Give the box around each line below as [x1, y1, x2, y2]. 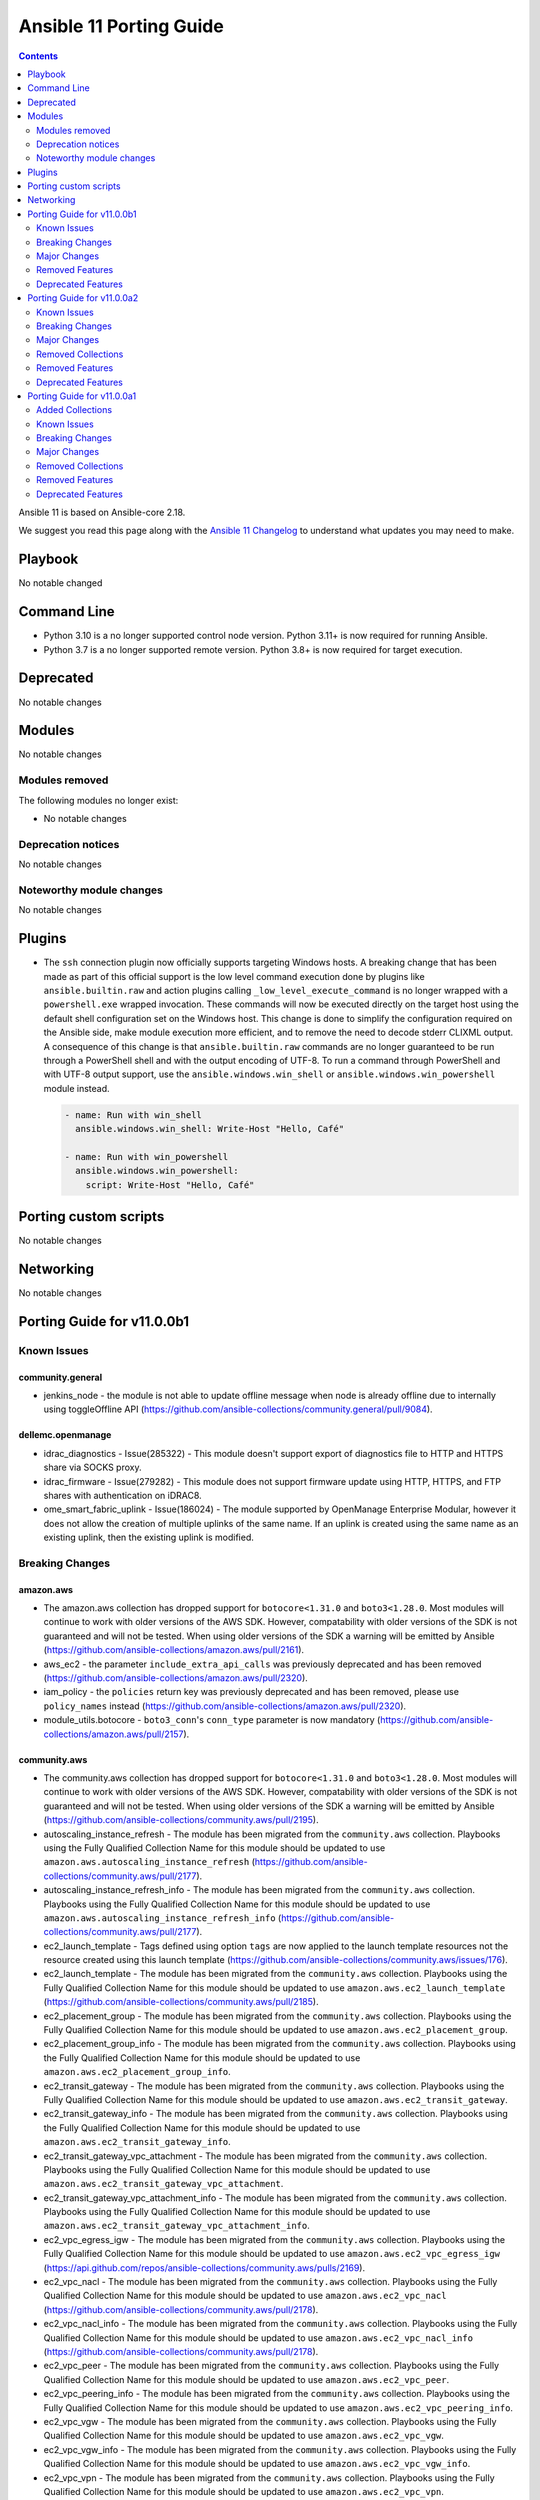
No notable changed [18, 577, 103, 589]
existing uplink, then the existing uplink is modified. [43, 1531, 255, 1544]
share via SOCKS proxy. [43, 1461, 142, 1474]
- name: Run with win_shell [64, 1109, 202, 1120]
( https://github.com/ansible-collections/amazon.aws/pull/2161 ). [43, 1644, 305, 1656]
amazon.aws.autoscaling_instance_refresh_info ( [43, 1911, 282, 1924]
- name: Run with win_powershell [64, 1151, 229, 1162]
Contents [18, 50, 59, 62]
